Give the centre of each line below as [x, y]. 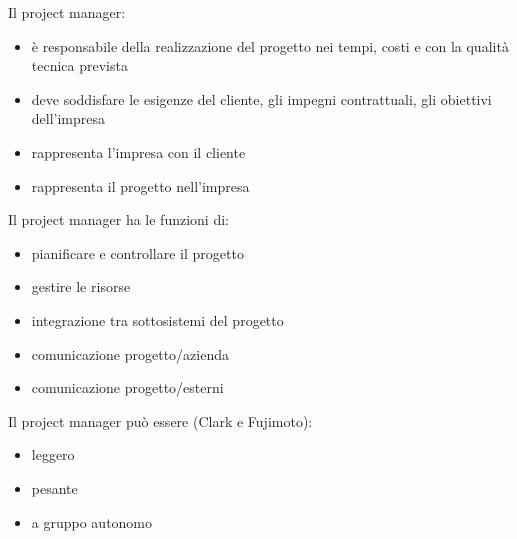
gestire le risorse [81, 286]
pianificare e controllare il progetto [137, 252]
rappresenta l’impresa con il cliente [138, 151]
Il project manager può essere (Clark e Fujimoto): [160, 420]
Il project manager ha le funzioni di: [118, 219]
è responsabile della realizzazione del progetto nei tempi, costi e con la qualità [270, 45]
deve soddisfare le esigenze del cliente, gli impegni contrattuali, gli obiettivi [261, 98]
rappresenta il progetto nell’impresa [140, 185]
